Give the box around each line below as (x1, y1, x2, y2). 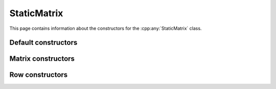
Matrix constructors (9, 55, 75, 63)
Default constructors (9, 38, 78, 47)
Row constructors (9, 71, 68, 79)
